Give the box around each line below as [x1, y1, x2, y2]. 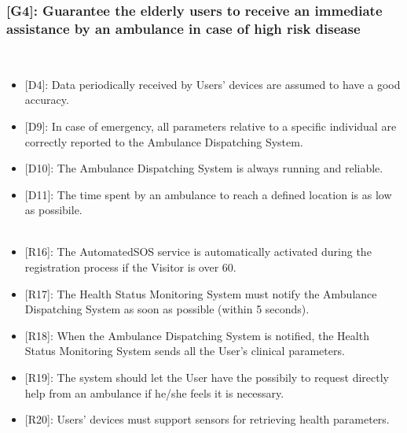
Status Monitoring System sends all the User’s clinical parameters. [24, 342, 345, 359]
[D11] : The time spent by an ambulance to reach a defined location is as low [24, 186, 392, 202]
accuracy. [24, 91, 69, 108]
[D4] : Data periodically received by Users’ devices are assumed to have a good [24, 76, 401, 92]
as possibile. [24, 202, 82, 218]
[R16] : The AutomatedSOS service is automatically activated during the [24, 243, 372, 260]
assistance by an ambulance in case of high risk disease [6, 18, 361, 38]
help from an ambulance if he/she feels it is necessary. [24, 384, 284, 401]
